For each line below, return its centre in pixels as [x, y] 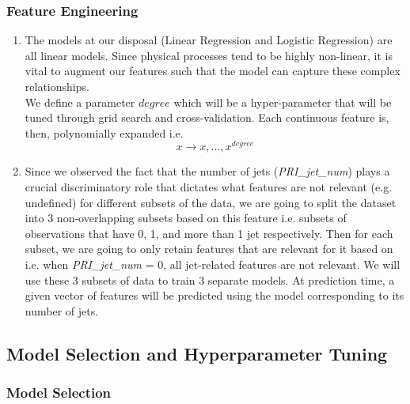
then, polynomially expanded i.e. [104, 132]
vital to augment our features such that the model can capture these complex [213, 71]
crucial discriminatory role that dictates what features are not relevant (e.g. [209, 187]
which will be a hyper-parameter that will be [283, 102]
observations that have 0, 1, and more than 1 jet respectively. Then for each [209, 233]
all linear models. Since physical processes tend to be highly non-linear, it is [209, 55]
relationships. [57, 86]
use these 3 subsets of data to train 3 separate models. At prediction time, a [210, 279]
